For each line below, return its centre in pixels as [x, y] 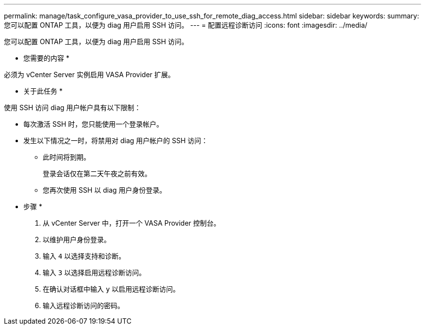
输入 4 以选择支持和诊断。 [84, 256]
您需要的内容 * [46, 58]
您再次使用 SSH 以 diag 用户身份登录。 [105, 190]
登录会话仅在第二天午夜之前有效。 [97, 173]
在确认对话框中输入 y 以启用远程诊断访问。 [111, 289]
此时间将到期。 [66, 157]
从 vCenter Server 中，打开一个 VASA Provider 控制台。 [132, 223]
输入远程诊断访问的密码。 [83, 305]
